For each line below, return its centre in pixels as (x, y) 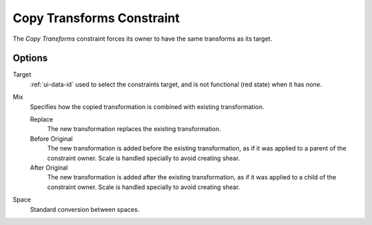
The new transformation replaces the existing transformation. (134, 129)
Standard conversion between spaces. (85, 209)
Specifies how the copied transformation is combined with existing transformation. (147, 106)
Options (30, 58)
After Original (49, 167)
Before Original (51, 139)
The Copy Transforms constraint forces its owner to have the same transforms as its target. (142, 39)
